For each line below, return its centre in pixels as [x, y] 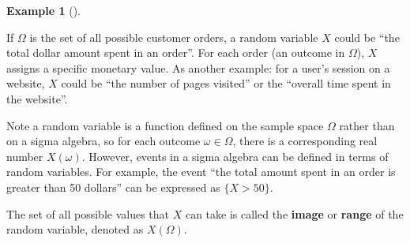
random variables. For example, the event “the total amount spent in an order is [201, 172]
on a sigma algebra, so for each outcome [103, 141]
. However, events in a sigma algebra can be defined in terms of [235, 156]
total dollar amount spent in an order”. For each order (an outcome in [176, 52]
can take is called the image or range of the [294, 213]
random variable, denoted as [75, 229]
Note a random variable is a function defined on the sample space [165, 125]
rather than [367, 125]
